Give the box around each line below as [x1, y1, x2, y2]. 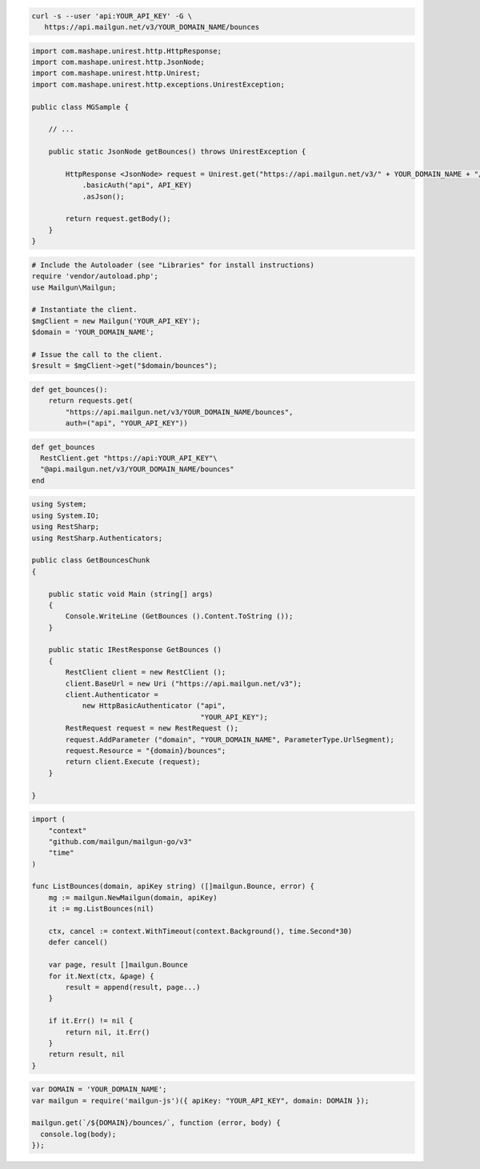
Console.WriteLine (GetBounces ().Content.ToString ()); [65, 612, 294, 621]
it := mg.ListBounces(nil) [48, 904, 155, 914]
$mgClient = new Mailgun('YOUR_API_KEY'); [31, 316, 201, 326]
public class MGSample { [31, 102, 130, 111]
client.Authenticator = [65, 691, 159, 699]
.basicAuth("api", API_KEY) [82, 181, 192, 190]
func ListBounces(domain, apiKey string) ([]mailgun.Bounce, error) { [31, 882, 315, 891]
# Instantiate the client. [31, 305, 138, 314]
